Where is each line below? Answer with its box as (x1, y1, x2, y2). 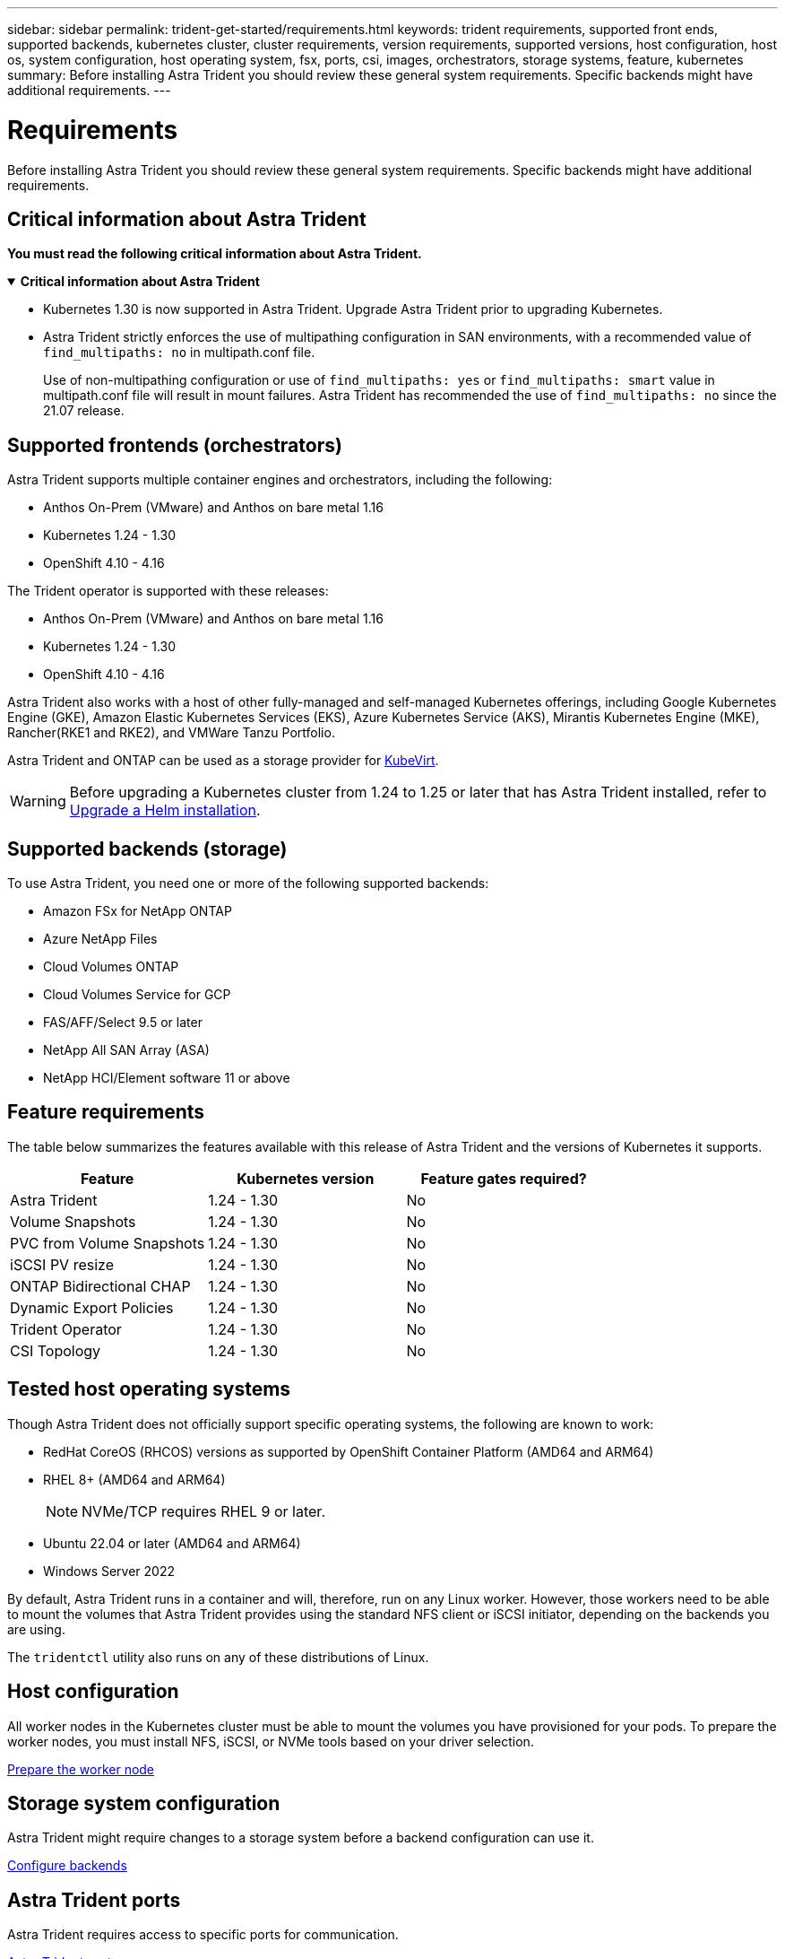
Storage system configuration (7, 1791, 280, 1815)
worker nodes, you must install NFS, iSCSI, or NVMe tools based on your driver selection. (7, 1733, 534, 1749)
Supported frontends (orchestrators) (7, 433, 342, 457)
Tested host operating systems (7, 1378, 291, 1401)
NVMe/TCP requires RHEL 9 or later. (82, 1502, 325, 1520)
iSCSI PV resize (10, 1255, 114, 1274)
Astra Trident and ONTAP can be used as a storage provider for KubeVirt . (7, 753, 439, 769)
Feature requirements (7, 1101, 205, 1124)
